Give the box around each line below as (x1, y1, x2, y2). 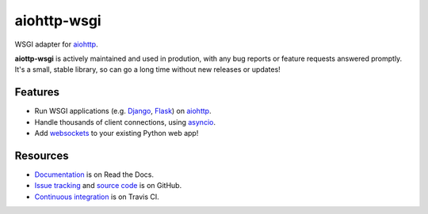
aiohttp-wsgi (14, 12, 102, 29)
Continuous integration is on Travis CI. (34, 192, 160, 201)
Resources (14, 148, 69, 162)
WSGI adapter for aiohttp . (14, 39, 98, 49)
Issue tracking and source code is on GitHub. (34, 181, 182, 190)
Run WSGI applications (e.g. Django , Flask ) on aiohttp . (34, 107, 212, 116)
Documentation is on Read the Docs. (34, 170, 155, 179)
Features (14, 85, 59, 99)
